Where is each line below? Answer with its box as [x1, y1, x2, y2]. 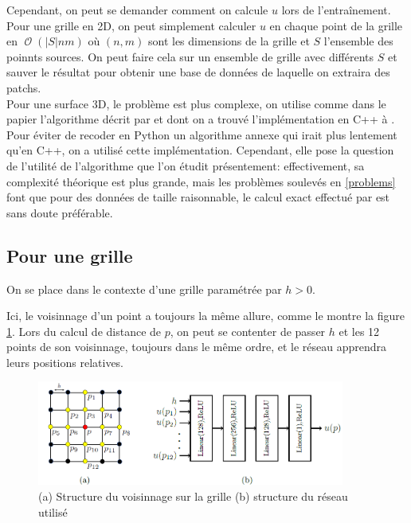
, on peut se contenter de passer [170, 322, 326, 339]
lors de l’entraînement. [281, 2, 391, 18]
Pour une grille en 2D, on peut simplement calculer [6, 17, 256, 33]
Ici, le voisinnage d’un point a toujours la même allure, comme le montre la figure [6, 307, 405, 324]
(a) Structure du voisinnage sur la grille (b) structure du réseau [38, 487, 348, 504]
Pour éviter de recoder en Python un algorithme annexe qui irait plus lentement [6, 126, 397, 142]
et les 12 [339, 322, 380, 339]
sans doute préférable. [6, 204, 113, 221]
